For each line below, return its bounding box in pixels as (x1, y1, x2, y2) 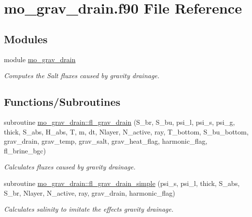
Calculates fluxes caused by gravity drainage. (4, 162, 135, 172)
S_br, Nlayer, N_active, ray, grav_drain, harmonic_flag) (4, 187, 175, 198)
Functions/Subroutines (4, 94, 120, 109)
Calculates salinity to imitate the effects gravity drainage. (4, 204, 174, 214)
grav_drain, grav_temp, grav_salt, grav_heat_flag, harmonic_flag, (4, 136, 207, 146)
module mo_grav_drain (4, 54, 76, 64)
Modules (4, 31, 48, 46)
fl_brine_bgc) (4, 145, 46, 155)
